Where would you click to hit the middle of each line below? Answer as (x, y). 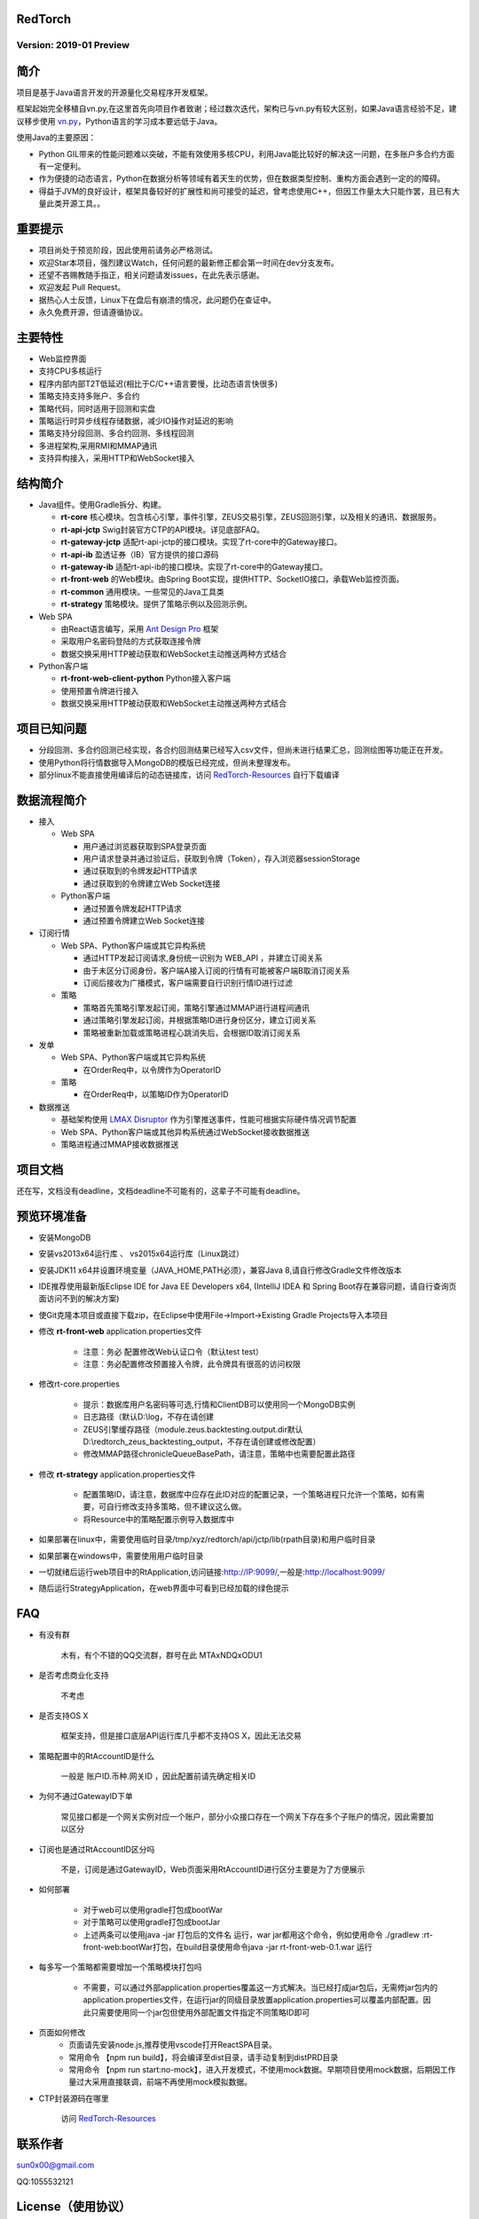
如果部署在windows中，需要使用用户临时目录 (121, 1556)
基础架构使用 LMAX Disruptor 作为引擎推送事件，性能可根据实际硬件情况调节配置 (208, 1119)
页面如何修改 (62, 2032)
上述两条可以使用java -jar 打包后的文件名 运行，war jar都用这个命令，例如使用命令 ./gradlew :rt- (258, 1934)
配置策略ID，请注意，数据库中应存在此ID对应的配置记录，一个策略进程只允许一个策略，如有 (250, 1495)
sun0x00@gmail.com (55, 2165)
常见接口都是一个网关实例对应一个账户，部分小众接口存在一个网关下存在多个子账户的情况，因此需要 (243, 1816)
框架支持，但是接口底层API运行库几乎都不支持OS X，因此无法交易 (181, 1736)
